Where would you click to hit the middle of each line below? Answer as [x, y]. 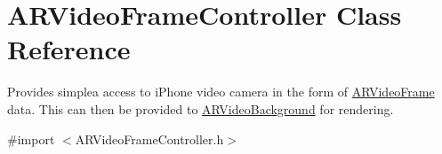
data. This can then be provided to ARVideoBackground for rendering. [201, 108]
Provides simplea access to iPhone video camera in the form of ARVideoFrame [221, 92]
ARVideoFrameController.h [149, 139]
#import [31, 139]
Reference [69, 49]
